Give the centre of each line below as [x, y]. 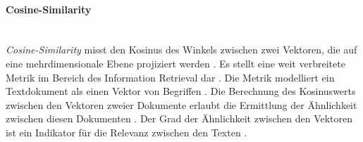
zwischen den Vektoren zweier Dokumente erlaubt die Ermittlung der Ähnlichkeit [181, 104]
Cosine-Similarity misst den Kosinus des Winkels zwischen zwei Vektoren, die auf [181, 50]
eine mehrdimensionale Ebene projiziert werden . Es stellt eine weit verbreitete [176, 63]
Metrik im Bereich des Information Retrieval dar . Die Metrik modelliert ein [170, 77]
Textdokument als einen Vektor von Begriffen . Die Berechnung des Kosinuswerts [181, 91]
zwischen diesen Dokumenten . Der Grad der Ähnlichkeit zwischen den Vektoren [179, 118]
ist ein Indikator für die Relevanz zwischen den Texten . [127, 132]
